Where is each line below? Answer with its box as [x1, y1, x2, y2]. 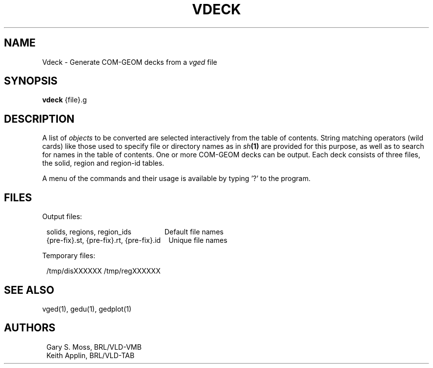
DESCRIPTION [4, 112, 75, 125]
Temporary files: [42, 251, 95, 260]
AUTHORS [4, 322, 56, 334]
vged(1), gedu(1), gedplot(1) [42, 304, 131, 313]
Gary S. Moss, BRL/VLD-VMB [46, 342, 142, 351]
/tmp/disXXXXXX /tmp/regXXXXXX [46, 267, 161, 276]
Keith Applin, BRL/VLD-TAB [46, 351, 134, 360]
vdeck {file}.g [42, 95, 87, 104]
